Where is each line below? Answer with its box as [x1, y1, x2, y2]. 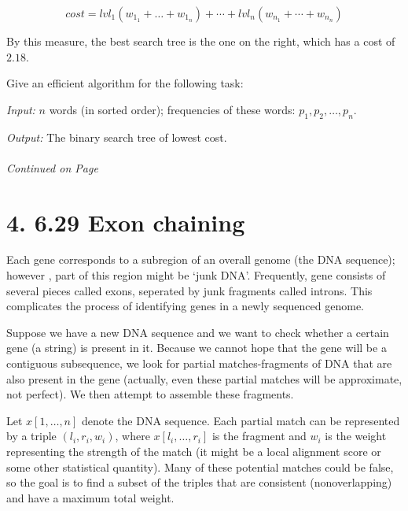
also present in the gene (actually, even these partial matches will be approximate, [6, 370, 402, 387]
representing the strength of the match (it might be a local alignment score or [6, 443, 381, 460]
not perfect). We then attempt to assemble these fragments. [6, 386, 294, 402]
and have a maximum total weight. [6, 489, 175, 505]
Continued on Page [6, 159, 98, 176]
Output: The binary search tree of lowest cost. [6, 128, 227, 145]
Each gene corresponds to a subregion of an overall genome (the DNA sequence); [6, 251, 395, 268]
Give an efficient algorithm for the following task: [6, 75, 244, 91]
